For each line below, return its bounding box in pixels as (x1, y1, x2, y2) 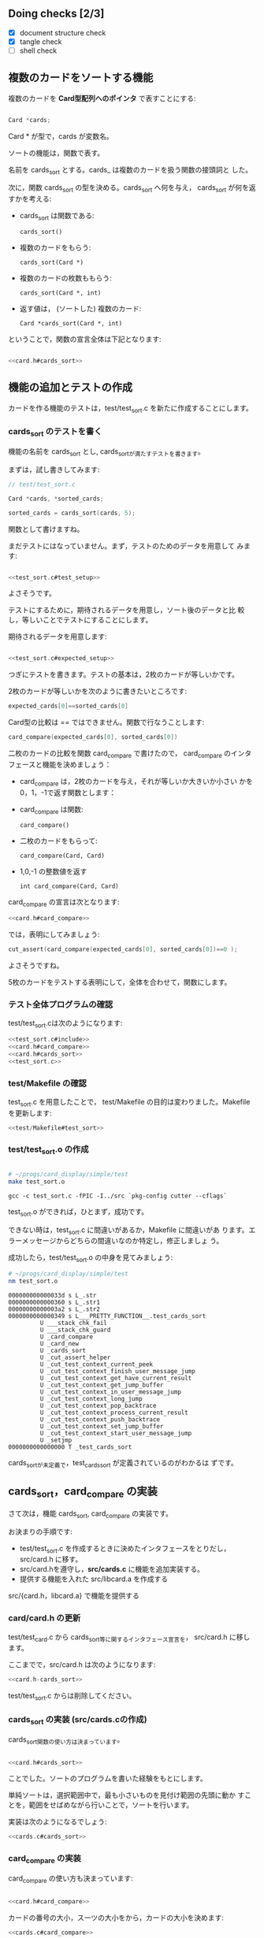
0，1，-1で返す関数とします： (19, 788, 117, 797)
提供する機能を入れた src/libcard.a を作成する (19, 1574, 168, 1583)
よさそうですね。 (8, 960, 64, 970)
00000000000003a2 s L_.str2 (8, 1305, 101, 1313)
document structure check (19, 28, 106, 37)
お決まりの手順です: (8, 1527, 73, 1536)
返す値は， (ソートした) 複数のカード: (19, 304, 142, 314)
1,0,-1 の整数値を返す (19, 867, 87, 876)
